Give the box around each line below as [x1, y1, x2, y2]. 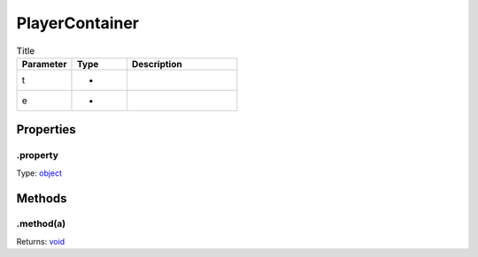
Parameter [21, 57, 67, 70]
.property [16, 149, 59, 162]
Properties [16, 122, 76, 137]
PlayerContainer [16, 13, 140, 33]
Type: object [16, 168, 62, 178]
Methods [16, 191, 67, 206]
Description [131, 57, 182, 70]
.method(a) [16, 217, 66, 230]
